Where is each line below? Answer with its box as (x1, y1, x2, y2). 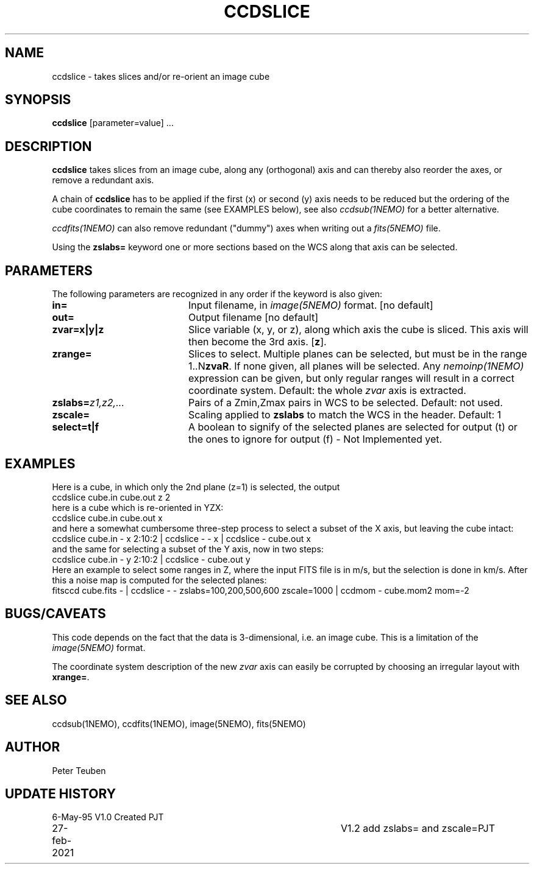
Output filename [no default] (188, 311, 318, 324)
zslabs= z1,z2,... (52, 396, 124, 409)
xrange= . (52, 671, 90, 682)
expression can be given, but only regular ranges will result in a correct (188, 372, 514, 385)
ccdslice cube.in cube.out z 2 (52, 491, 171, 502)
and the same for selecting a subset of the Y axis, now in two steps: (52, 543, 324, 554)
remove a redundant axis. (52, 175, 154, 186)
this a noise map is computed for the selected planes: (52, 574, 267, 585)
